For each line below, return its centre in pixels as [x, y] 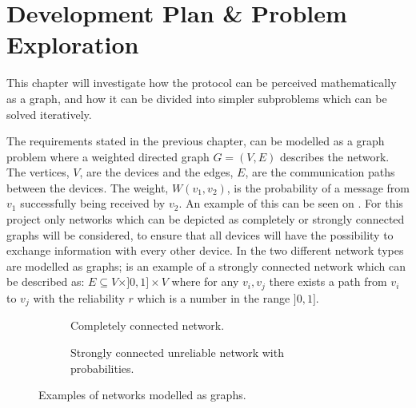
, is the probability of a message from [318, 187]
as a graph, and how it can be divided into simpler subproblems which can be [197, 98]
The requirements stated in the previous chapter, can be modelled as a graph [196, 141]
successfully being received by [93, 203]
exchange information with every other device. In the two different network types [205, 250]
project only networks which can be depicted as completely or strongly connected [206, 219]
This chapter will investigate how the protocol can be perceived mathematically [202, 83]
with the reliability [79, 297]
